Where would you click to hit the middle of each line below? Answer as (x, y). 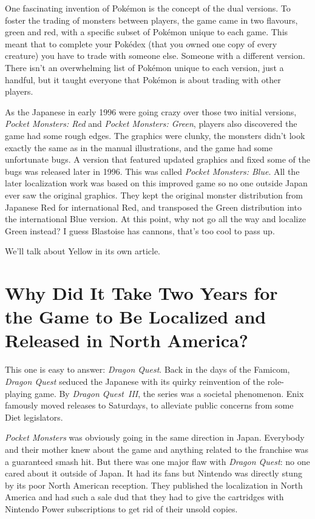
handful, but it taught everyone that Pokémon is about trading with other (143, 79)
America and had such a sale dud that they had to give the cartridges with (144, 497)
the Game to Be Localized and (136, 317)
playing (19, 393)
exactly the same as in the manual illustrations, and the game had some (139, 147)
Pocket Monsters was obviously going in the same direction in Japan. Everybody (155, 437)
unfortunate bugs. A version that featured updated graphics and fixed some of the (157, 159)
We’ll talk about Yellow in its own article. (83, 251)
